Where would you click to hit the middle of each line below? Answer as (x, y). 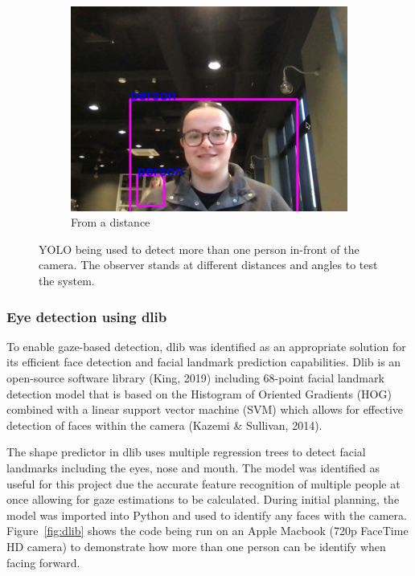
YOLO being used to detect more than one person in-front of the (199, 249)
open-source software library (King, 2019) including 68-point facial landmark (195, 378)
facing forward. (43, 562)
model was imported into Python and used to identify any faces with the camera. (207, 515)
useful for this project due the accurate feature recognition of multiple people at (203, 483)
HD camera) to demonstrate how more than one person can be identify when (196, 546)
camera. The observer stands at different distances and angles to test (208, 265)
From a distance (111, 222)
